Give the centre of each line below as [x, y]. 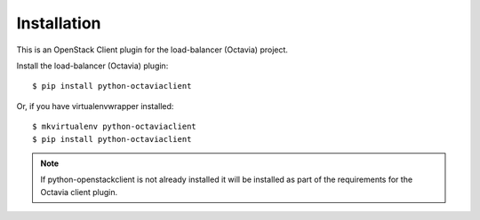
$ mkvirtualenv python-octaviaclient [115, 127]
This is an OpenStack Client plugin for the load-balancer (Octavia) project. [152, 50]
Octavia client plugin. [79, 192]
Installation [59, 23]
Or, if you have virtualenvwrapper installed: [95, 106]
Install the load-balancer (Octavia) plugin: [92, 66]
